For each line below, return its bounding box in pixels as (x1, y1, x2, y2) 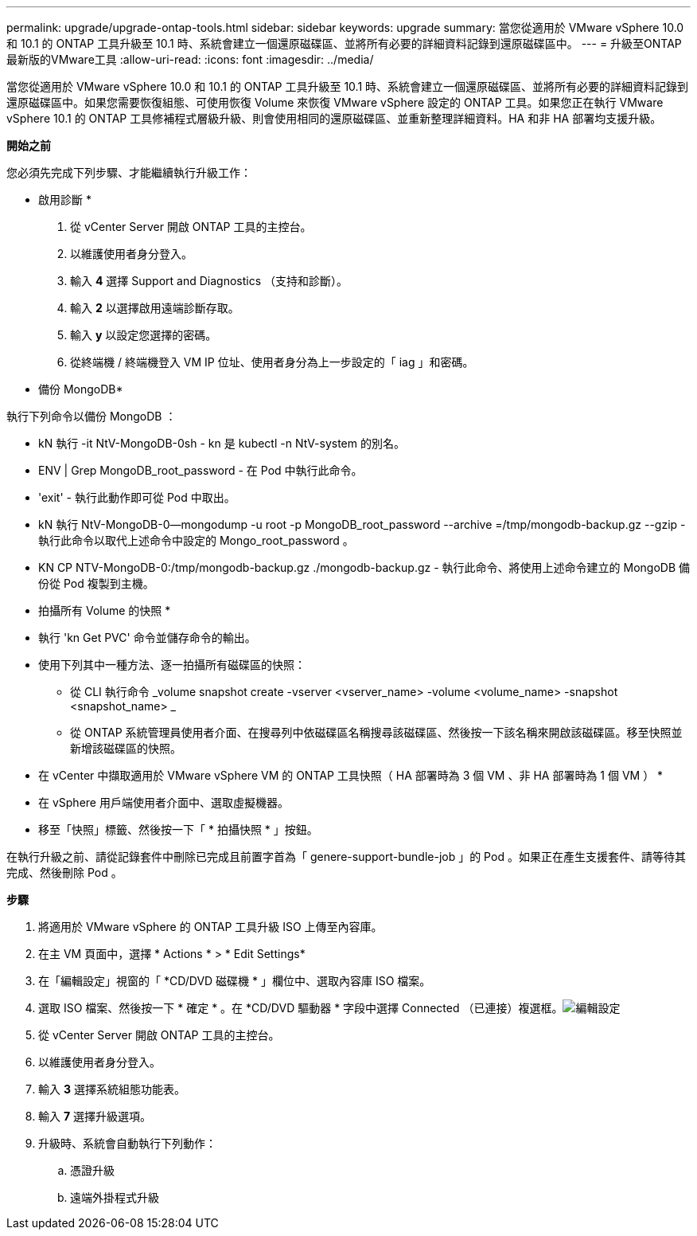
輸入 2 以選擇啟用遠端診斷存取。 (70, 301, 239, 315)
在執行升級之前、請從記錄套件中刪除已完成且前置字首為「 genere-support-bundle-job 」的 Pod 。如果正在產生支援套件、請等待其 (6, 850, 686, 863)
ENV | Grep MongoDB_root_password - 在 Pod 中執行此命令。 (38, 463, 363, 477)
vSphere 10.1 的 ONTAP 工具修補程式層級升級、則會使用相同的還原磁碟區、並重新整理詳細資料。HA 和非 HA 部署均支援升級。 (6, 111, 662, 125)
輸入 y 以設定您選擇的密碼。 (70, 328, 217, 342)
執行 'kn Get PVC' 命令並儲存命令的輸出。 (38, 631, 256, 644)
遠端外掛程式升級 (70, 1191, 159, 1204)
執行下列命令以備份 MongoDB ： (6, 409, 177, 423)
